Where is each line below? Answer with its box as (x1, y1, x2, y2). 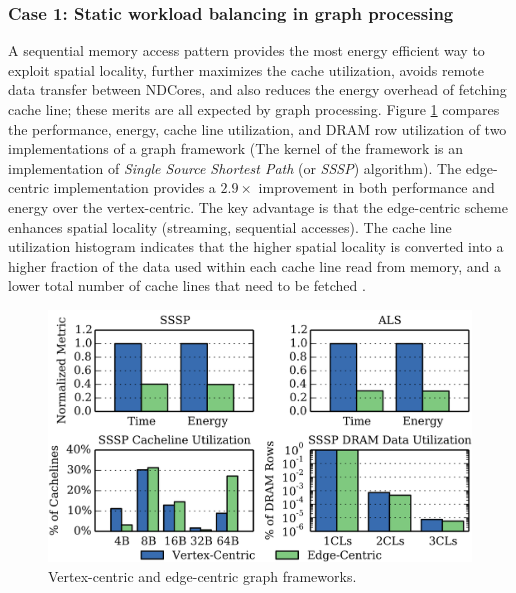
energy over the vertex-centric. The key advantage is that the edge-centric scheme (8, 196, 508, 217)
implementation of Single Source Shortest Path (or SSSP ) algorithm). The (8, 157, 462, 178)
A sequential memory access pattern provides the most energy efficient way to (8, 40, 485, 61)
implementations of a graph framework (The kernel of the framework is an (8, 138, 463, 159)
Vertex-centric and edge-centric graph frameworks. (48, 565, 357, 586)
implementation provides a (53, 177, 216, 198)
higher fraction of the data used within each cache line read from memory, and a (8, 255, 501, 276)
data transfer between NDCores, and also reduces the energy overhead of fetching (8, 79, 507, 100)
